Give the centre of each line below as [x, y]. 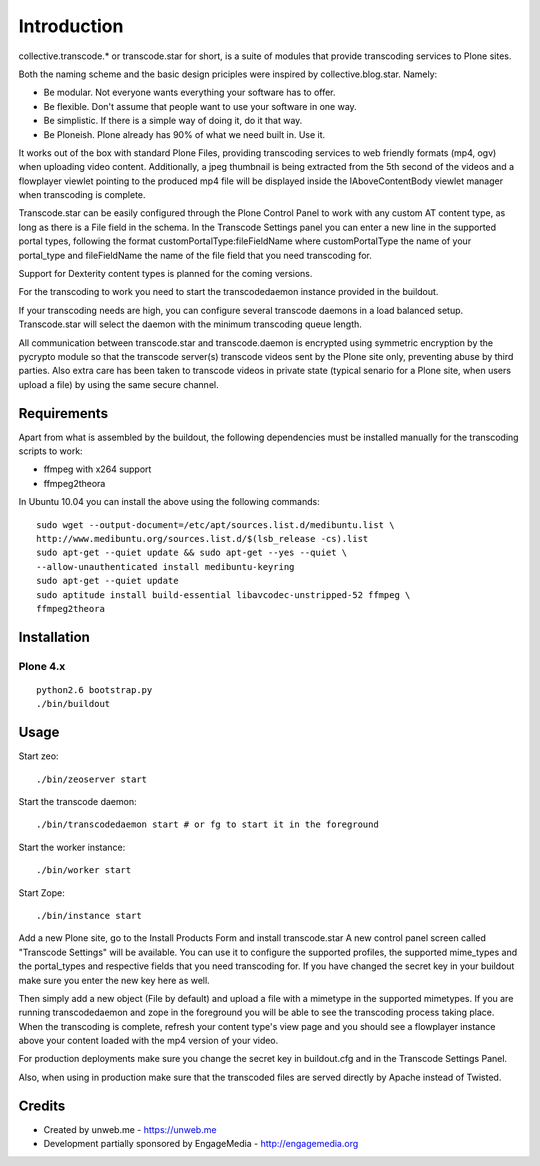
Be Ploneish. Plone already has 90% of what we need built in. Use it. [184, 134]
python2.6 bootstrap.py [94, 689]
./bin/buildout [73, 704]
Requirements [63, 413]
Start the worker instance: [72, 847]
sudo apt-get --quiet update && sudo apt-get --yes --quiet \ [192, 553]
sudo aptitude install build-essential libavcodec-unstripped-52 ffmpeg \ [223, 594]
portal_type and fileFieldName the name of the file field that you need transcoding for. [195, 255]
